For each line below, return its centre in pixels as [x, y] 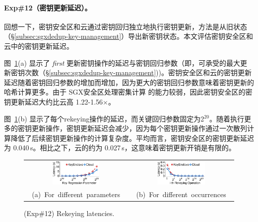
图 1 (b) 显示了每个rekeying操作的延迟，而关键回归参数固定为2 [104, 118]
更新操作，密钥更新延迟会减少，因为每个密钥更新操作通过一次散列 [139, 128]
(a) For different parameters [76, 194]
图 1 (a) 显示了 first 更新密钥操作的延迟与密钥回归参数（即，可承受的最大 [122, 62]
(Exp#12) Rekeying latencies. [69, 213]
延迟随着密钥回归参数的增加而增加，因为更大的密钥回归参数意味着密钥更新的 [129, 82]
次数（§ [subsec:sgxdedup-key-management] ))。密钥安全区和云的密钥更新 [138, 72]
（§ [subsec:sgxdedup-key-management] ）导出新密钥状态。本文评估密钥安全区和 [129, 36]
